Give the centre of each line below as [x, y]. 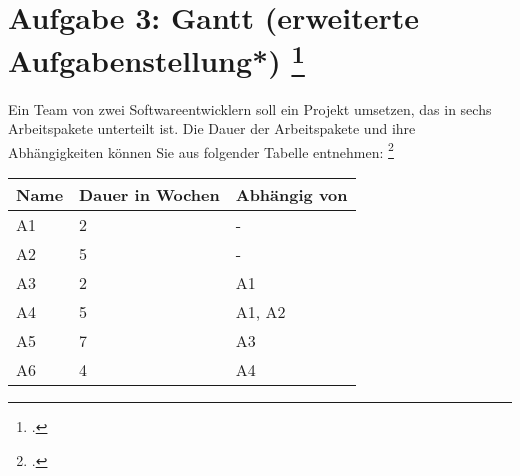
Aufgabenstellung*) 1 [156, 58]
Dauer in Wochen [149, 195]
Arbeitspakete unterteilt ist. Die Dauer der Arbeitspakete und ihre [212, 128]
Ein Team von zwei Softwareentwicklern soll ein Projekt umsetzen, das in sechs [250, 108]
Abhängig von [291, 195]
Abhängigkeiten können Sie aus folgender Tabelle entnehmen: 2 [201, 150]
